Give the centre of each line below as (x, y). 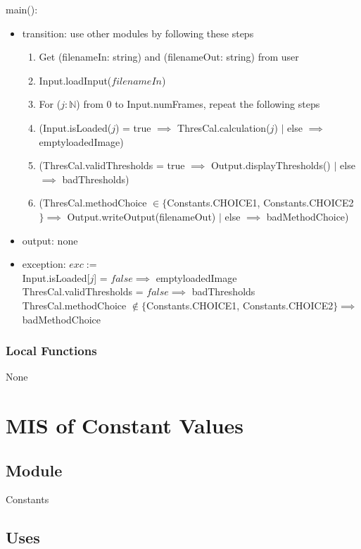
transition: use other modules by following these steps (138, 33)
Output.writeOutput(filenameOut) (141, 216)
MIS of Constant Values (125, 425)
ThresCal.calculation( (224, 127)
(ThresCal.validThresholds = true (112, 165)
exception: (44, 264)
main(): (22, 9)
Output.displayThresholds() (271, 165)
